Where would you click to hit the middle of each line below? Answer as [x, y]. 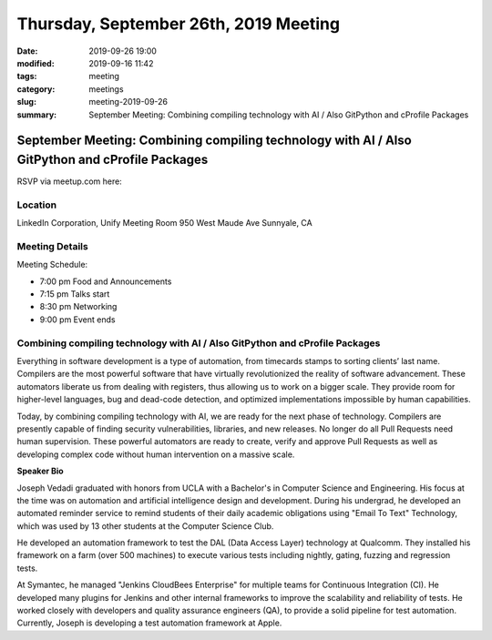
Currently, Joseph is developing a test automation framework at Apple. [149, 623]
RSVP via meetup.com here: [69, 181]
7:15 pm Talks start [75, 294]
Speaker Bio [40, 471]
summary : [37, 115]
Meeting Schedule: [52, 265]
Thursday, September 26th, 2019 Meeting [179, 24]
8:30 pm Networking [78, 307]
